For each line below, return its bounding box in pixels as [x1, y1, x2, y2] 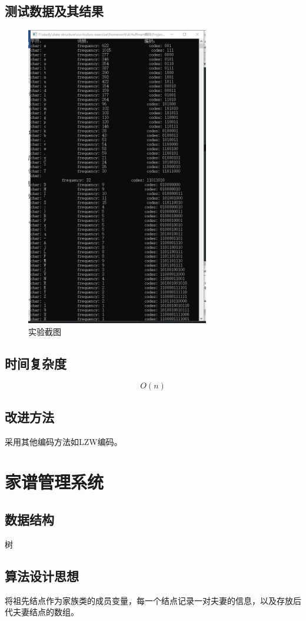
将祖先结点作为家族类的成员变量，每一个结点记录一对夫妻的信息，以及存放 [5, 594, 293, 606]
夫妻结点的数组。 [12, 606, 79, 618]
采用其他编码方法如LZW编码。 [5, 435, 122, 447]
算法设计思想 [5, 566, 79, 585]
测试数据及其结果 [5, 2, 104, 20]
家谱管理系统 [5, 470, 104, 494]
